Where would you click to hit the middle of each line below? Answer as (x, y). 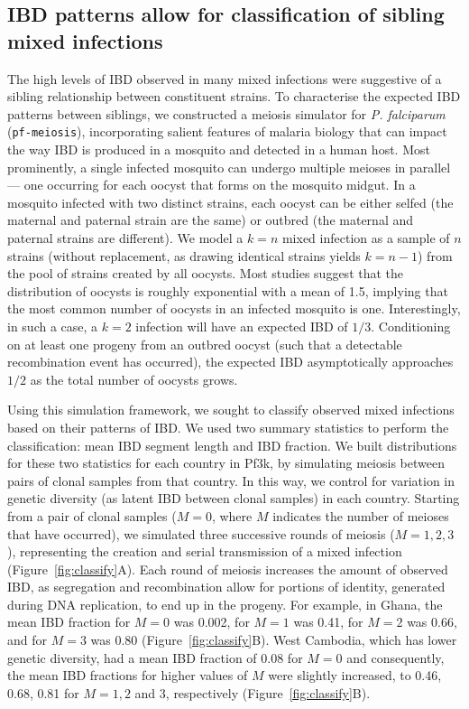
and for (28, 640)
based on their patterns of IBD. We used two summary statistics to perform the (228, 427)
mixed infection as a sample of (366, 238)
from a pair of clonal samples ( (92, 515)
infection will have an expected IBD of (242, 326)
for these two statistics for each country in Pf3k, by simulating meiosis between (226, 463)
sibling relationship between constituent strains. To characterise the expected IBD (234, 96)
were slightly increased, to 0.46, (355, 675)
